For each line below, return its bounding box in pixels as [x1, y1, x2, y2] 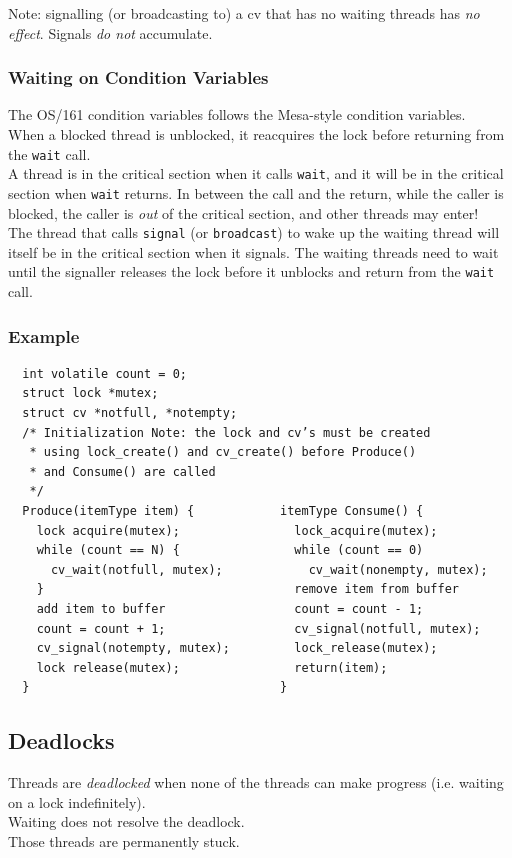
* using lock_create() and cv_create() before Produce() [29, 445, 417, 460]
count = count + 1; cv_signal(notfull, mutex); [36, 621, 481, 636]
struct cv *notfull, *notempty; [22, 406, 238, 421]
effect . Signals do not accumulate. [8, 22, 213, 43]
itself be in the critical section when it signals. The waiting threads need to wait [8, 241, 499, 262]
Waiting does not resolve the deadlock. [8, 811, 245, 832]
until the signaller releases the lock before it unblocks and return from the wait [8, 261, 495, 282]
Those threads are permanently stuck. [8, 830, 240, 851]
